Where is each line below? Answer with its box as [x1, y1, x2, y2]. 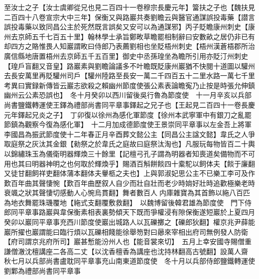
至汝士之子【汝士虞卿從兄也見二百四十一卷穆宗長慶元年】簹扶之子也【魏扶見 [4, 2, 255, 12]
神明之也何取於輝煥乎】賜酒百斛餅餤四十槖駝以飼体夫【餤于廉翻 [45, 158, 255, 168]
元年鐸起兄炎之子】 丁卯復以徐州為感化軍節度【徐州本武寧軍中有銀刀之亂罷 [4, 109, 252, 120]
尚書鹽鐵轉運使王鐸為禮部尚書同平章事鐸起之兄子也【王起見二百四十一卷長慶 [4, 99, 255, 110]
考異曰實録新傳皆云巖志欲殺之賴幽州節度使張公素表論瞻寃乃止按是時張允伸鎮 [4, 80, 255, 90]
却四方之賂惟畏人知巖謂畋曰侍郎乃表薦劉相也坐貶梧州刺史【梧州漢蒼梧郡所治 [4, 41, 255, 51]
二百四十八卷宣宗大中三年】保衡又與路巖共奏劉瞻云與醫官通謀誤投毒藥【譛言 [4, 11, 255, 22]
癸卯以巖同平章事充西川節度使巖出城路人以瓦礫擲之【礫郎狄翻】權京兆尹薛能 [4, 217, 255, 227]
